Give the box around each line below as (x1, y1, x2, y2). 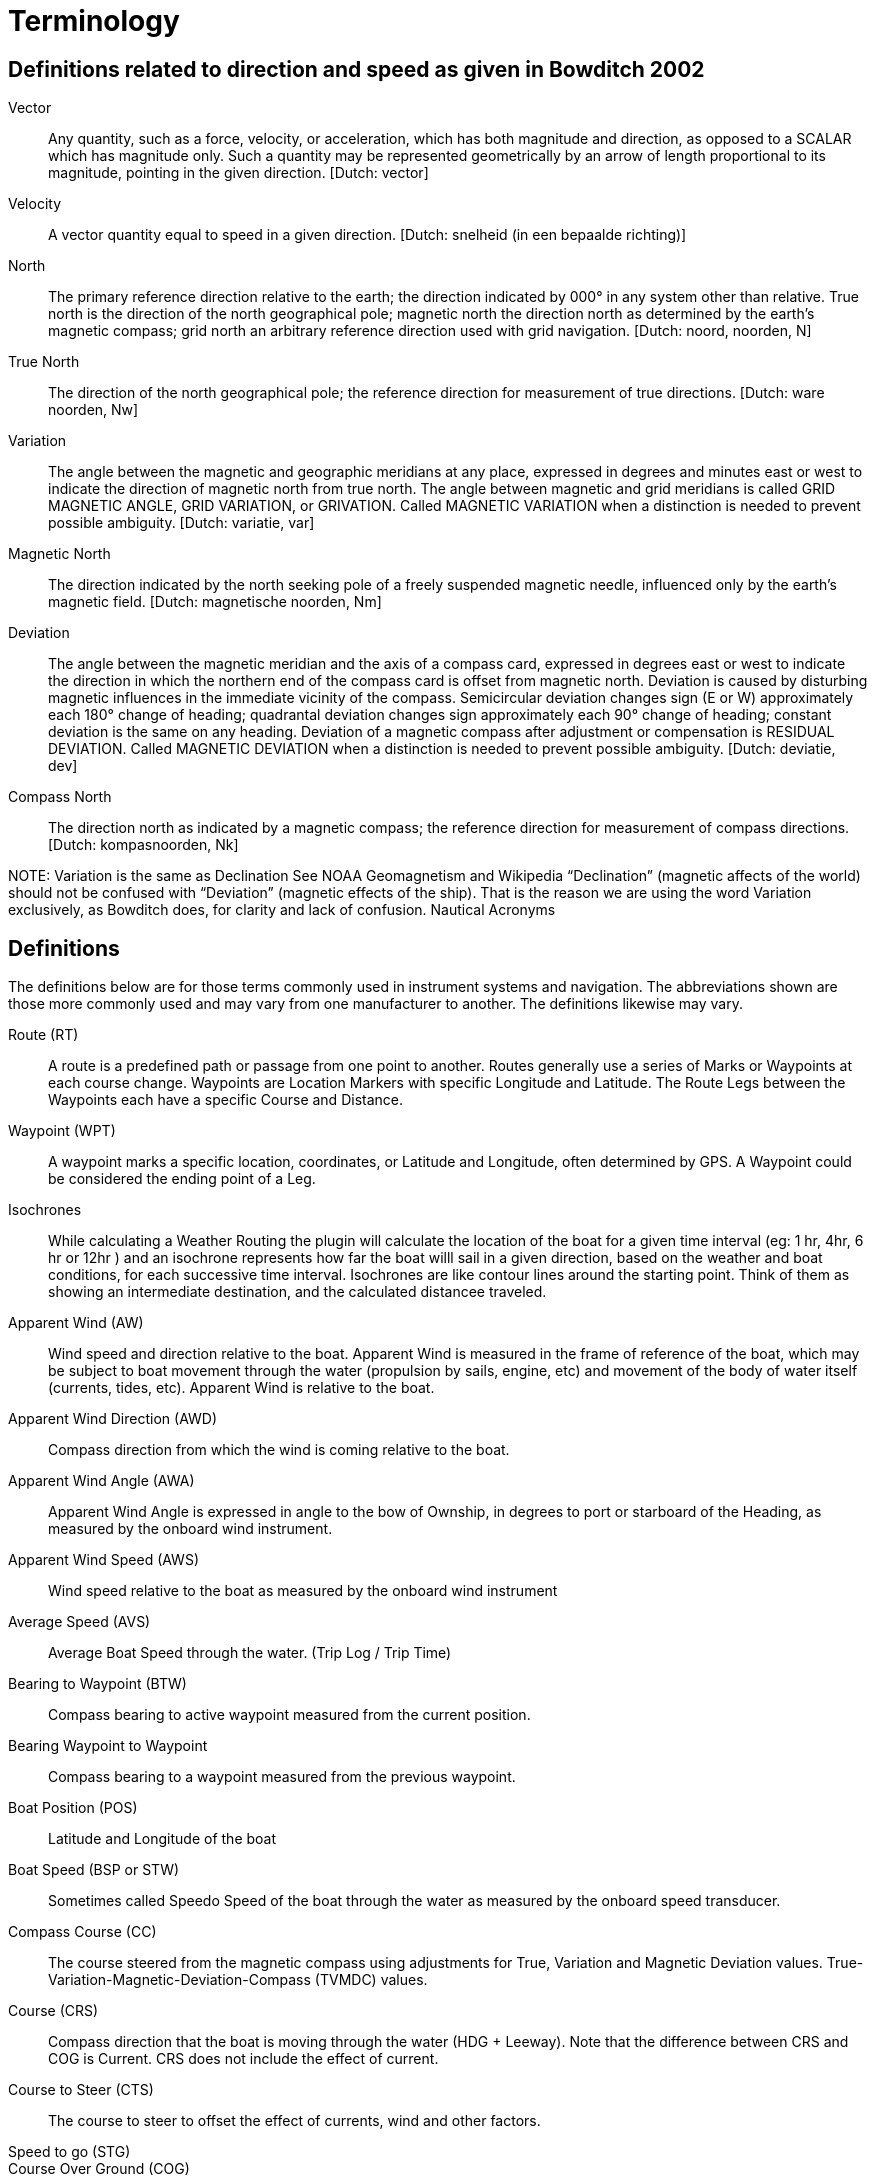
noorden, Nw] (48, 401, 139, 419)
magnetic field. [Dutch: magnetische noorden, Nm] (48, 593, 382, 611)
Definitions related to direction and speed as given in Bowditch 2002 (8, 56, 705, 82)
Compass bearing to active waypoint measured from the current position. (48, 1706, 531, 1724)
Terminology (8, 4, 180, 38)
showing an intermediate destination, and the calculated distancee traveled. (48, 1283, 547, 1301)
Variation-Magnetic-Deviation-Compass (48, 1971, 311, 1989)
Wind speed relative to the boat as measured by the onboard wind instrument (48, 1582, 558, 1600)
